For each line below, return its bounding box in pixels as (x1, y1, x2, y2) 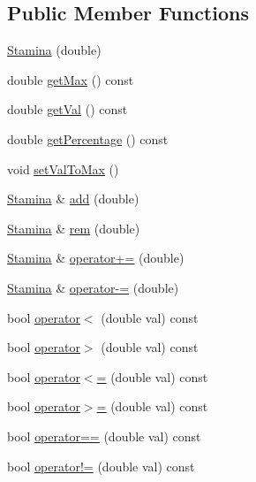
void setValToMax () (7, 159, 119, 178)
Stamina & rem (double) (7, 218, 140, 237)
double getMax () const (7, 70, 134, 88)
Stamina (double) (7, 41, 102, 59)
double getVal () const (7, 100, 128, 119)
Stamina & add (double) (7, 189, 139, 208)
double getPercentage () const (7, 129, 169, 148)
